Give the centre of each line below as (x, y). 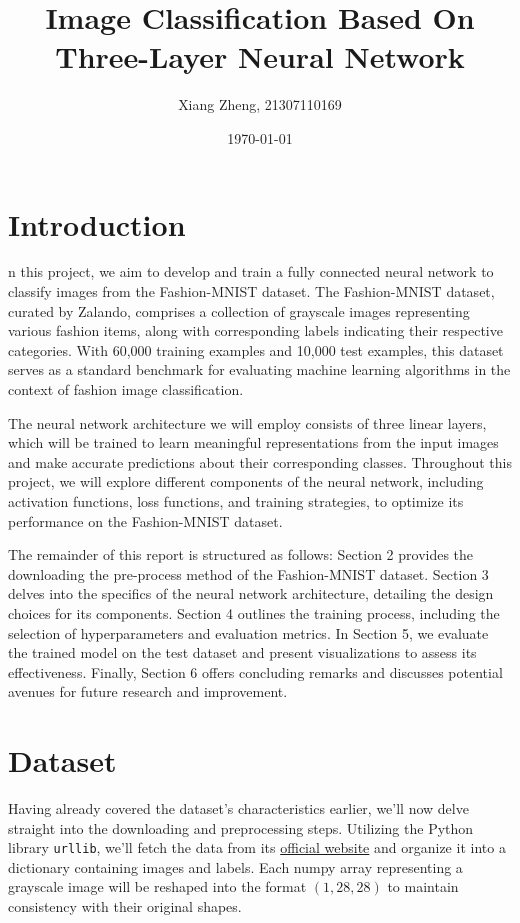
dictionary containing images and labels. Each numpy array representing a (235, 866)
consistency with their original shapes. (125, 906)
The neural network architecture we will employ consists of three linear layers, (247, 422)
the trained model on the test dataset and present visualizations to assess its (242, 652)
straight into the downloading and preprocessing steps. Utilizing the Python (241, 827)
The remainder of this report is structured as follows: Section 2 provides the (241, 554)
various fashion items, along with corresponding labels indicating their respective (255, 330)
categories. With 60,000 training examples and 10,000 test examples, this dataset (256, 349)
